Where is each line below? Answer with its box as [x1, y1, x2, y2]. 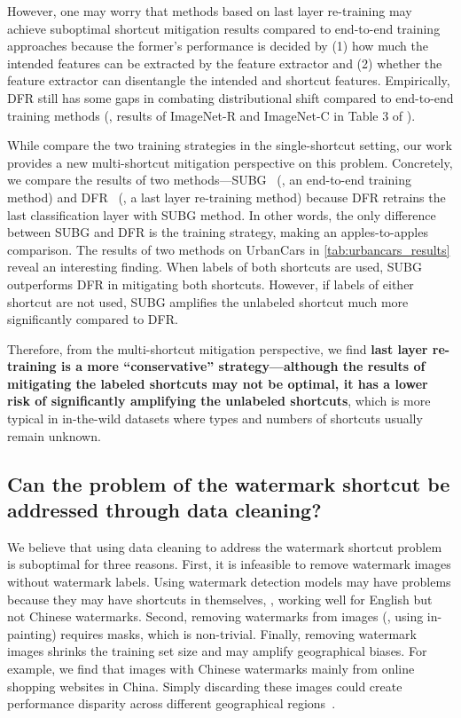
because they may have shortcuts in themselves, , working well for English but [7, 589, 433, 608]
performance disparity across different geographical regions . [7, 694, 336, 713]
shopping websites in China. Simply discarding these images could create [7, 676, 402, 695]
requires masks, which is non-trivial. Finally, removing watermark [60, 624, 417, 643]
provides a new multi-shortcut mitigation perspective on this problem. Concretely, [7, 153, 453, 171]
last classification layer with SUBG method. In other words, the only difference [7, 205, 436, 224]
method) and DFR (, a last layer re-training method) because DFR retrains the [7, 187, 446, 206]
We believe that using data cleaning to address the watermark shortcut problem [7, 537, 442, 556]
